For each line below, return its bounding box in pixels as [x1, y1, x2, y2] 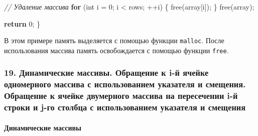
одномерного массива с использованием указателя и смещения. [4, 78, 246, 90]
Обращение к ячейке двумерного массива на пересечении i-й [4, 89, 238, 102]
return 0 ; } [4, 18, 41, 29]
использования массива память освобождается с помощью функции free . [4, 45, 229, 55]
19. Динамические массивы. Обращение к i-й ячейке [4, 66, 209, 79]
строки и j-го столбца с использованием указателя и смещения [4, 101, 246, 113]
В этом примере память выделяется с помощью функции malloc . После [4, 35, 224, 46]
